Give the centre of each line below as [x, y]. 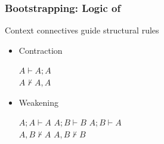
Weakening [38, 102]
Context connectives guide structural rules [82, 30]
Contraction [41, 50]
